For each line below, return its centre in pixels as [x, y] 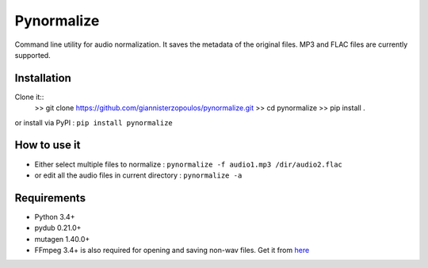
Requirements [50, 198]
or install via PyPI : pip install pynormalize [94, 122]
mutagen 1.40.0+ [62, 239]
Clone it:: [29, 97]
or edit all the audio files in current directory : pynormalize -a [138, 175]
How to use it [48, 145]
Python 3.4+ [55, 216]
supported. [32, 55]
